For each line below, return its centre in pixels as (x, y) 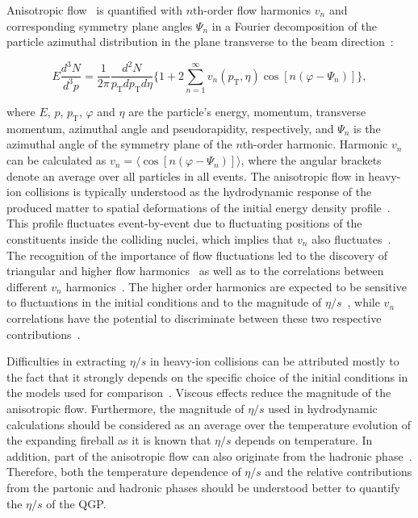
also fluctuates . (351, 239)
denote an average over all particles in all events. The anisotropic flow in (186, 175)
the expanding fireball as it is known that (109, 440)
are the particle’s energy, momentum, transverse (247, 112)
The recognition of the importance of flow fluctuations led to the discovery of (197, 255)
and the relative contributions (339, 472)
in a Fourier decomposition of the (294, 25)
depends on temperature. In (304, 440)
